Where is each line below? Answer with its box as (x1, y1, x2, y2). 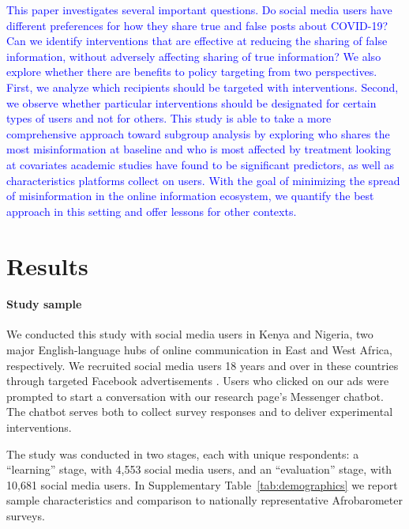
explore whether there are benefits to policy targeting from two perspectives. (6, 63, 377, 80)
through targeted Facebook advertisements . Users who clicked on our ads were (6, 372, 389, 389)
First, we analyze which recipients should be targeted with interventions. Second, (6, 78, 399, 95)
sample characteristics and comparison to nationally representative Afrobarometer (6, 492, 403, 508)
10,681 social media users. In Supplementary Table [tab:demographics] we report (6, 476, 398, 493)
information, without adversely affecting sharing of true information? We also (6, 47, 381, 64)
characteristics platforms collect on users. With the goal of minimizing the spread (6, 172, 400, 188)
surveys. (6, 508, 45, 524)
